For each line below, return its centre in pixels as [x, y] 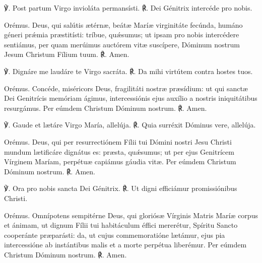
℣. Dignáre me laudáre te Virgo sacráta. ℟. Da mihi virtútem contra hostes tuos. [128, 71]
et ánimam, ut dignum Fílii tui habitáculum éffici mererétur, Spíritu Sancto [121, 225]
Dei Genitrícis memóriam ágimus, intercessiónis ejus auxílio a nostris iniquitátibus [131, 98]
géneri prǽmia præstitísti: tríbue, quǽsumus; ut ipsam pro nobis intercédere [122, 35]
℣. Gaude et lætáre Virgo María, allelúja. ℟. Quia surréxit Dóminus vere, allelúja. [130, 125]
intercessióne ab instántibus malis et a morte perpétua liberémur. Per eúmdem [125, 245]
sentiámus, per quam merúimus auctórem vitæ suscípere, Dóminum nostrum [122, 44]
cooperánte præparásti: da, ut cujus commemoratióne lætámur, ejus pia [115, 235]
